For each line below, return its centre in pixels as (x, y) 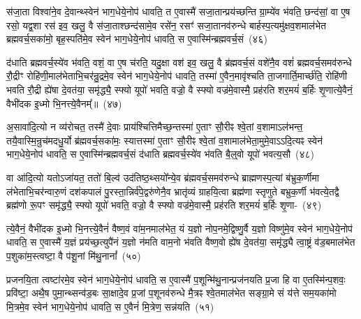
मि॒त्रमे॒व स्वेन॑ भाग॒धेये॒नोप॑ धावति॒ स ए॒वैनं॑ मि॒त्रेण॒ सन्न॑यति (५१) (110, 306)
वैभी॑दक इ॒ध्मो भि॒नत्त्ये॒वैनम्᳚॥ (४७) (64, 103)
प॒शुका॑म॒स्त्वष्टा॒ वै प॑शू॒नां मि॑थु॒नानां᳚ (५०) (74, 255)
